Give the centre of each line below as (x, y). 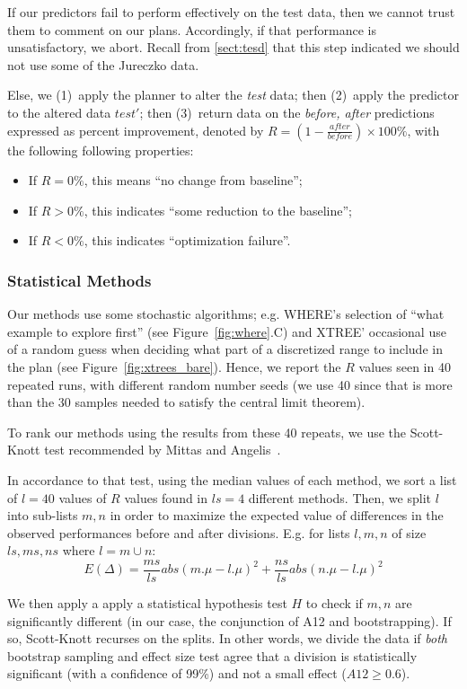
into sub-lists (43, 515)
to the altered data (59, 112)
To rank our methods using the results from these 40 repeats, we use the (207, 432)
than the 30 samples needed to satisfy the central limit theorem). (186, 402)
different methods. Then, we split (339, 497)
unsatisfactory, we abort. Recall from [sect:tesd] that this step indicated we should (233, 47)
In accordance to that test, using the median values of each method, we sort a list (232, 479)
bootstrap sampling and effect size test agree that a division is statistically (212, 655)
